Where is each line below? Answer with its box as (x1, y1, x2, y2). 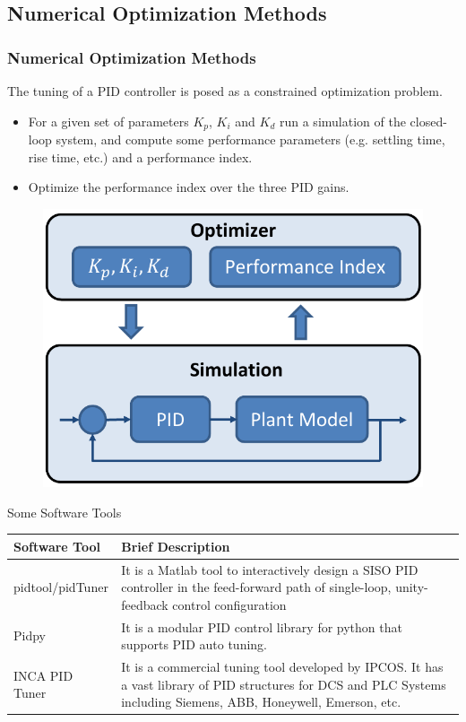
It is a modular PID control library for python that (121, 617, 402, 636)
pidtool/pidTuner (13, 578, 108, 596)
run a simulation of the (279, 111, 406, 130)
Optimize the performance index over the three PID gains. (28, 178, 349, 196)
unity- (395, 578, 428, 596)
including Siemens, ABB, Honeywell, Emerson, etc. (121, 692, 401, 711)
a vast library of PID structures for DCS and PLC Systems (121, 674, 446, 693)
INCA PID (13, 665, 73, 684)
